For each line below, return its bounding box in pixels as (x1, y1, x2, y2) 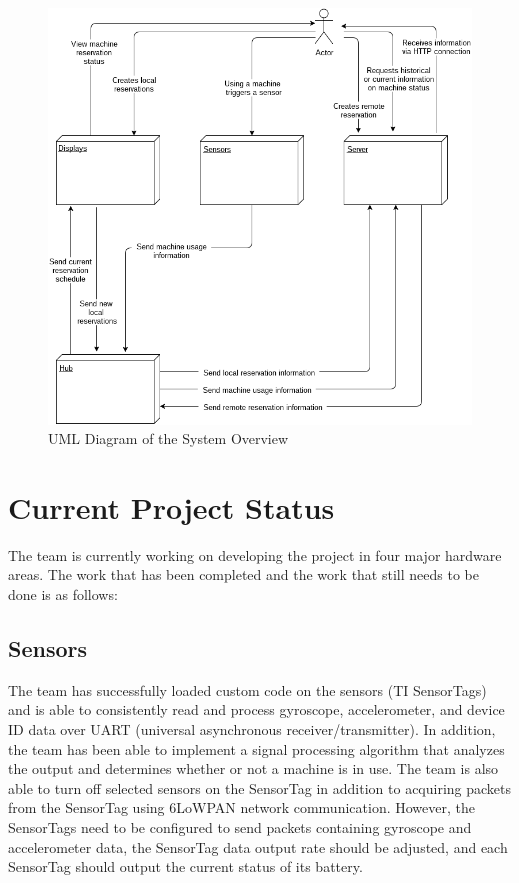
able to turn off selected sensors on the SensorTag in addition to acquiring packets (8, 777, 512, 798)
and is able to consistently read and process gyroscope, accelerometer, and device (8, 699, 505, 720)
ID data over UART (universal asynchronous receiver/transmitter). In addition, (8, 719, 496, 739)
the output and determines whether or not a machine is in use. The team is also (8, 758, 499, 779)
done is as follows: (8, 584, 118, 605)
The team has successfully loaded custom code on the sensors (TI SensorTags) (8, 679, 487, 700)
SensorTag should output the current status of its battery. (8, 856, 363, 877)
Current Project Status (8, 486, 335, 527)
